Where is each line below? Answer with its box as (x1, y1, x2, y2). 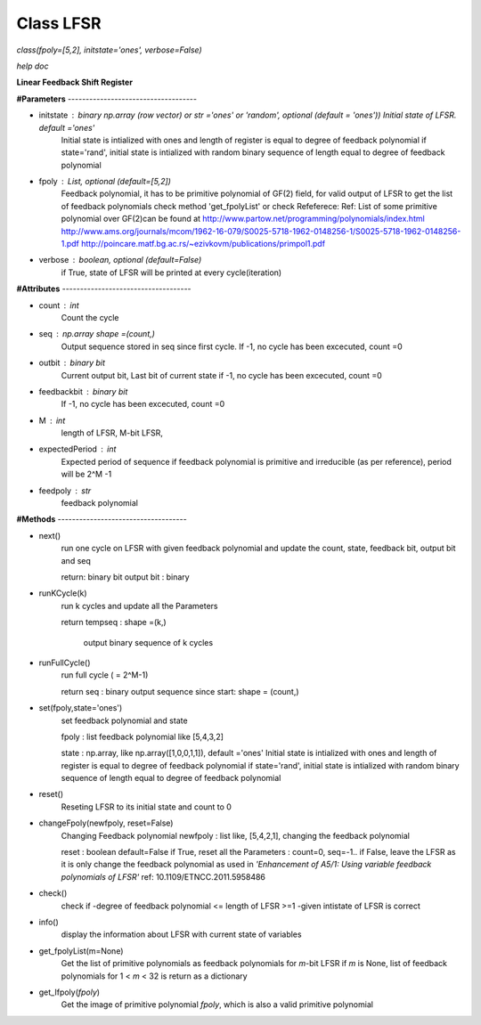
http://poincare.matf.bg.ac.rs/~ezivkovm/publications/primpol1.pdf (81, 239, 325, 249)
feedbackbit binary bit (38, 386, 128, 396)
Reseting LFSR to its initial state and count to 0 (61, 801, 232, 812)
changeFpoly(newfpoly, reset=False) (38, 818, 174, 828)
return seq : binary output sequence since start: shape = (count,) (61, 686, 299, 696)
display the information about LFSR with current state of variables (61, 929, 302, 940)
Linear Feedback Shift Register (16, 77, 134, 88)
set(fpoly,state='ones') (38, 703, 123, 713)
